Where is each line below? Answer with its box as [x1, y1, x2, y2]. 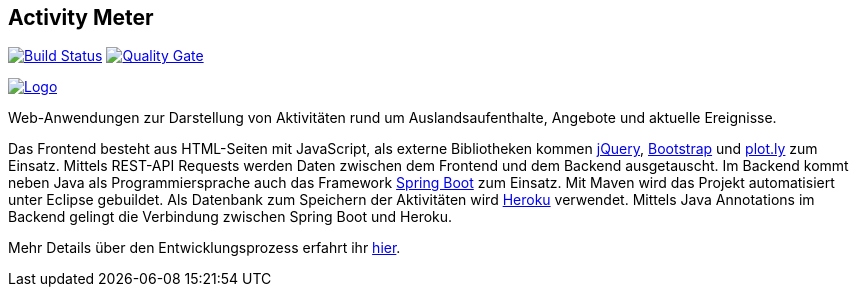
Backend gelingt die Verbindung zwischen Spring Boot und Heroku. [8, 208, 453, 226]
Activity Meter [8, 5, 154, 30]
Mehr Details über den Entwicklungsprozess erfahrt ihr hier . [8, 239, 401, 257]
